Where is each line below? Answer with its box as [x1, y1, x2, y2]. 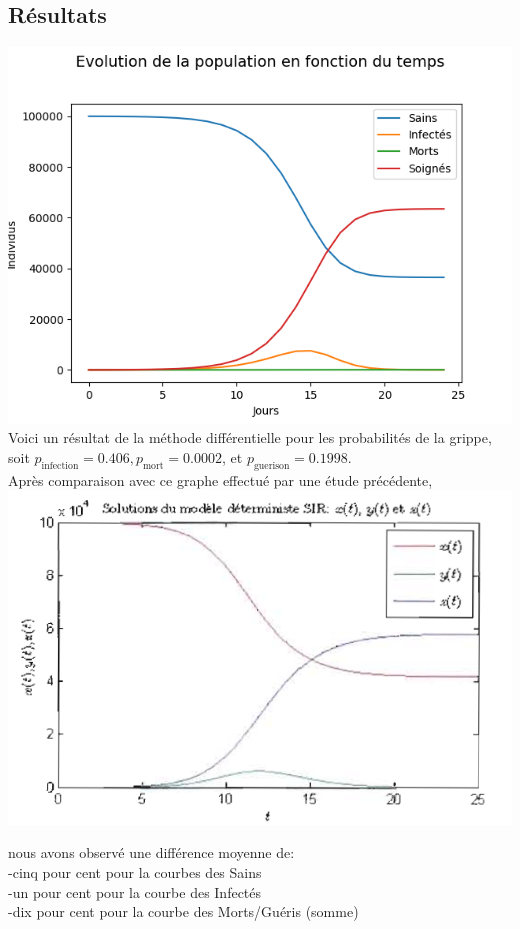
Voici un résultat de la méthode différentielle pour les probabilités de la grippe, [8, 427, 492, 448]
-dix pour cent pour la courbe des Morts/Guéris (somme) [8, 901, 359, 922]
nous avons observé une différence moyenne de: [8, 842, 295, 863]
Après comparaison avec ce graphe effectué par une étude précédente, [8, 469, 433, 490]
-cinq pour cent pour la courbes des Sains [8, 862, 262, 882]
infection [41, 460, 79, 471]
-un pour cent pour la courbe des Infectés [8, 881, 262, 902]
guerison [253, 460, 290, 471]
